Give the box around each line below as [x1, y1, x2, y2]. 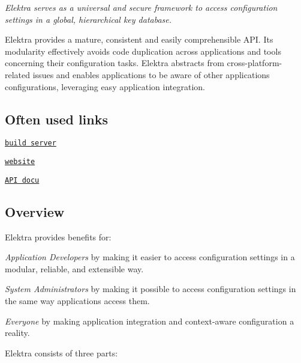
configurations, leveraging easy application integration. [5, 80, 205, 93]
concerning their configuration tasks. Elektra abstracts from [5, 56, 224, 69]
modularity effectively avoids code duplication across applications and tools [5, 44, 281, 57]
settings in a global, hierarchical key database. [5, 13, 172, 25]
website [5, 157, 35, 166]
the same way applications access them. [5, 294, 150, 307]
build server [5, 139, 56, 148]
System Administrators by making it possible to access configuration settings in [5, 282, 296, 295]
